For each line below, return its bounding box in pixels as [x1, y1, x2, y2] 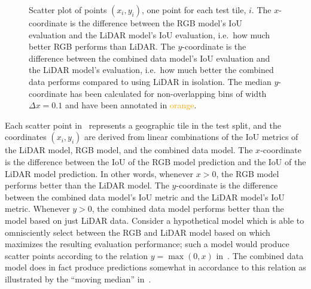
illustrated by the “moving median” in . [5, 272, 151, 285]
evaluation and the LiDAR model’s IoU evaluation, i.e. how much [29, 28, 270, 41]
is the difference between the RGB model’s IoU [69, 17, 242, 29]
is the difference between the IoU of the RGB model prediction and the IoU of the [5, 155, 306, 168]
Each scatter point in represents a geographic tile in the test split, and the [5, 118, 281, 131]
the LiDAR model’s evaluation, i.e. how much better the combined [29, 63, 274, 76]
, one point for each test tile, [142, 4, 246, 16]
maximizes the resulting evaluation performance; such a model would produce [5, 238, 289, 250]
